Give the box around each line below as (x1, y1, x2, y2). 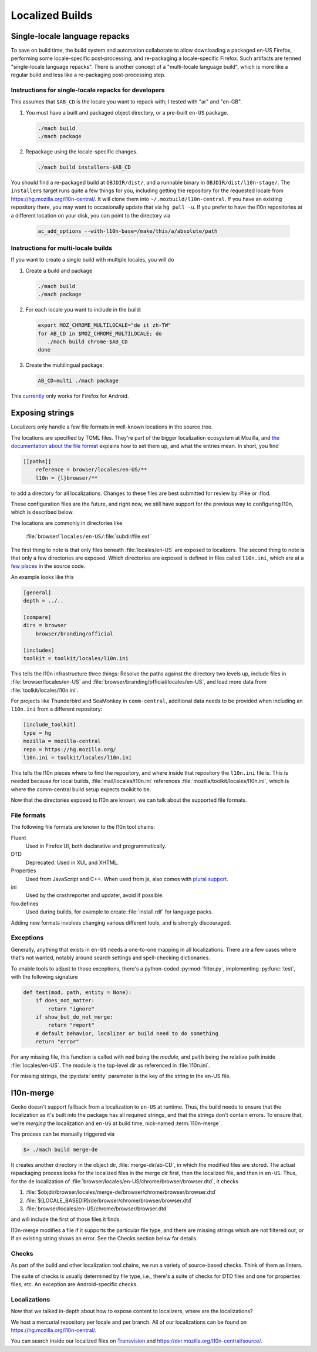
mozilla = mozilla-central (23, 738, 101, 745)
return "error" (35, 1038, 79, 1045)
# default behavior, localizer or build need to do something (35, 1030, 218, 1037)
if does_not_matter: (35, 997, 95, 1004)
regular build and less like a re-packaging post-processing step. (11, 71, 166, 79)
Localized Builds (11, 9, 93, 22)
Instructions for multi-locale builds (11, 244, 113, 252)
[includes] (23, 647, 55, 654)
